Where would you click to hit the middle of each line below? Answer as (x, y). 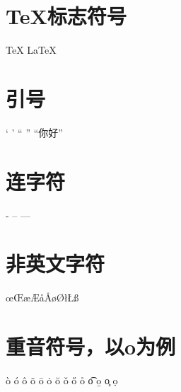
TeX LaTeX (31, 50)
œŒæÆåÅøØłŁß (42, 298)
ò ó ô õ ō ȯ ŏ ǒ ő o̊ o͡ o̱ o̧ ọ (62, 380)
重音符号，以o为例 (91, 346)
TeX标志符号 (66, 16)
